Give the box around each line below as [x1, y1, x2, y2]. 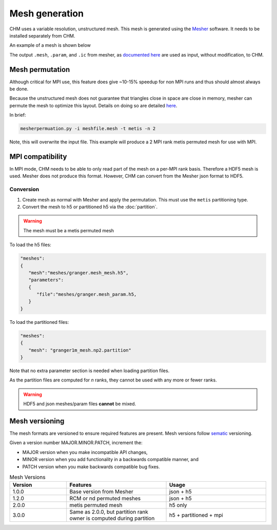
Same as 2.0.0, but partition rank [69, 508, 148, 516]
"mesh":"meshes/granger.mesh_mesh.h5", [28, 270, 129, 276]
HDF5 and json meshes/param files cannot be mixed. [23, 401, 136, 407]
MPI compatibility [9, 152, 67, 161]
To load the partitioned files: [9, 319, 69, 325]
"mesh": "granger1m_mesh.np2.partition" [28, 347, 132, 353]
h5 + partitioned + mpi [169, 511, 223, 519]
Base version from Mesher [69, 488, 133, 496]
